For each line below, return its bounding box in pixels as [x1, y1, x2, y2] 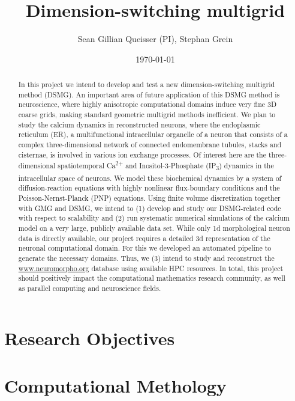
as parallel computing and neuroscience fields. [18, 283, 161, 293]
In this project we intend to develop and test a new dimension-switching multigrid [18, 79, 275, 90]
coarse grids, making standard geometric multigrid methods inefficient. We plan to [18, 109, 276, 120]
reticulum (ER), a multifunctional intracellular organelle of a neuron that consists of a [18, 129, 288, 139]
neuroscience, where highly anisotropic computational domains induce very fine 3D [18, 99, 277, 109]
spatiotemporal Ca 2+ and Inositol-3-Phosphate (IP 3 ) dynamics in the [58, 159, 274, 173]
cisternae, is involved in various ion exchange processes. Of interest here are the [18, 149, 266, 159]
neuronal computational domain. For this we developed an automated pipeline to [18, 243, 272, 253]
